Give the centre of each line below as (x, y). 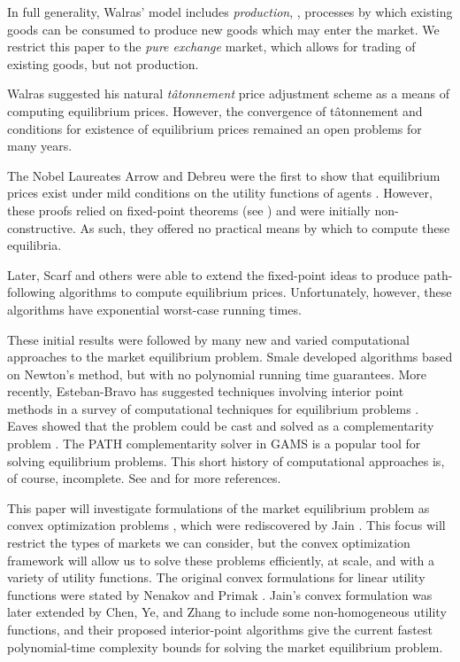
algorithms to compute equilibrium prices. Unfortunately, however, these (256, 292)
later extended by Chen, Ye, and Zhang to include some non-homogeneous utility (227, 612)
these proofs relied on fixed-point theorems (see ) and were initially (189, 210)
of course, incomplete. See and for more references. (144, 478)
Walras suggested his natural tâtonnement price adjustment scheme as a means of (229, 93)
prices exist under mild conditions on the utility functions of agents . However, (220, 193)
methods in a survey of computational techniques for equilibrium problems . (213, 408)
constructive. (42, 227)
